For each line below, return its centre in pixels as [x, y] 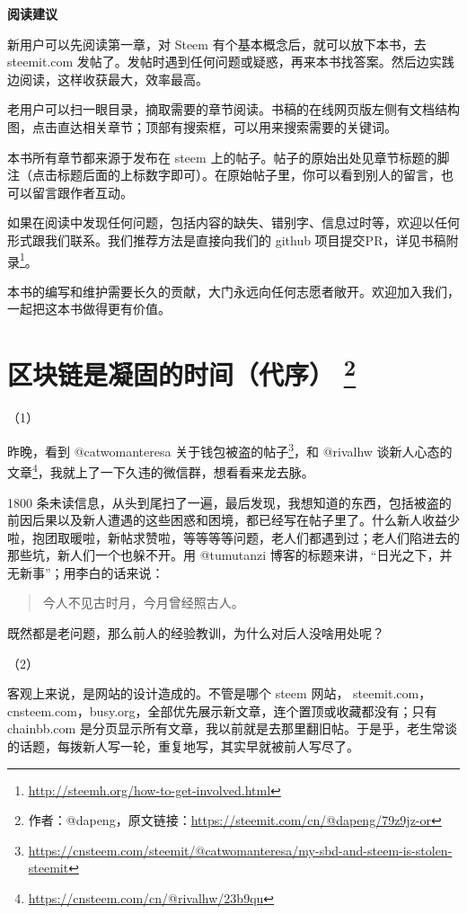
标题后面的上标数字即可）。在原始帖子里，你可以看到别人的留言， [249, 175]
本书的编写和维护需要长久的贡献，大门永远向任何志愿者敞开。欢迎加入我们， [233, 291]
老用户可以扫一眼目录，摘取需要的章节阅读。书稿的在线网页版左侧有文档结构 [233, 109]
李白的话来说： [120, 572]
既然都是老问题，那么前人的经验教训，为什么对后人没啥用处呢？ [196, 633]
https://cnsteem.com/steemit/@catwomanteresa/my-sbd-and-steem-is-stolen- [240, 850]
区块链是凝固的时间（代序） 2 [182, 373]
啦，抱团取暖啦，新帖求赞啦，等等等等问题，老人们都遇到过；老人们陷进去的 [233, 537]
